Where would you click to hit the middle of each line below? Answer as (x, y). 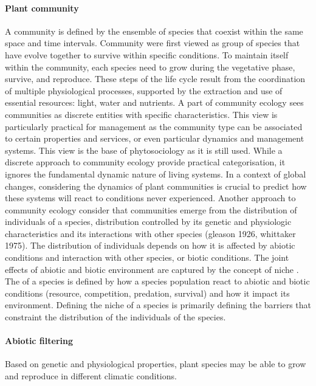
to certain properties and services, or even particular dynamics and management (155, 138)
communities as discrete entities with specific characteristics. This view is (141, 114)
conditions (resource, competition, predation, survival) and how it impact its (147, 293)
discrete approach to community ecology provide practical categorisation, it (145, 162)
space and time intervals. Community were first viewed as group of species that (153, 43)
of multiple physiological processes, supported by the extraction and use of (144, 90)
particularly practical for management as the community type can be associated (154, 126)
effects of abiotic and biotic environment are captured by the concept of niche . (152, 269)
